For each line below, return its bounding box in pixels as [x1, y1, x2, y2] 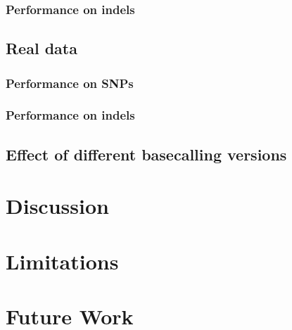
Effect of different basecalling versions [6, 143, 287, 165]
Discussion [6, 191, 109, 220]
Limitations [6, 246, 119, 275]
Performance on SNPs [6, 74, 134, 91]
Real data [6, 37, 77, 59]
